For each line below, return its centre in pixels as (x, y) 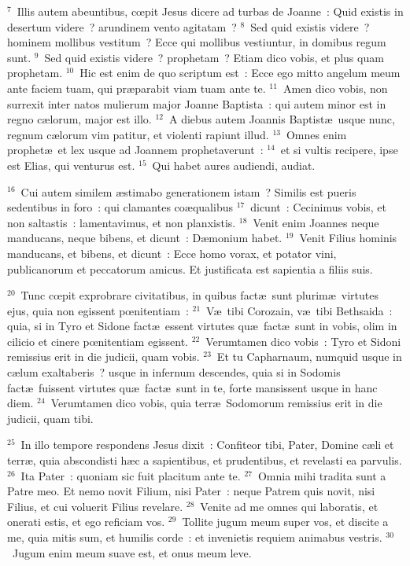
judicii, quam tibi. (50, 418)
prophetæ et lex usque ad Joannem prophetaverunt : (135, 150)
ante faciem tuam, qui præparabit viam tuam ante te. (137, 88)
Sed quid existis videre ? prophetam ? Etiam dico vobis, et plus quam (214, 57)
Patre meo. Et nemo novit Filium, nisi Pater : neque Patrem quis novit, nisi (191, 491)
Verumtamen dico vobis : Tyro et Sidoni (303, 341)
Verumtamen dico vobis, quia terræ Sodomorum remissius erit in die (216, 403)
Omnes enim (316, 134)
